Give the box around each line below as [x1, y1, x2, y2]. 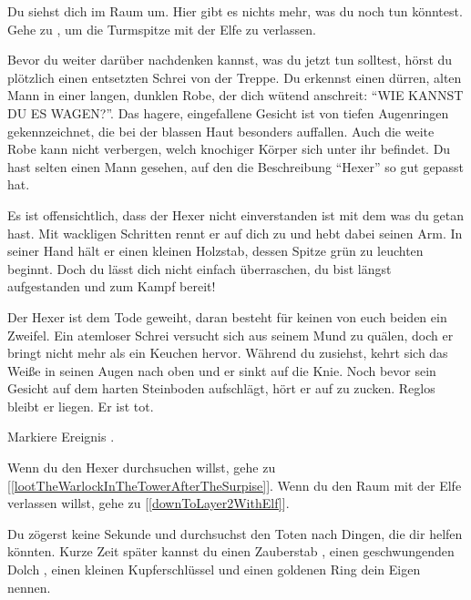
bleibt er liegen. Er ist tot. [7, 396, 154, 415]
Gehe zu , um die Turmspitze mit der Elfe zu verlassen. [7, 19, 316, 38]
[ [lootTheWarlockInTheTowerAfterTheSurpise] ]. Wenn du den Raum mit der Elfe [7, 475, 462, 494]
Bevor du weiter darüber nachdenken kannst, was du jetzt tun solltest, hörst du [7, 50, 453, 69]
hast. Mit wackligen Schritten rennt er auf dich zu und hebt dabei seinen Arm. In [7, 223, 463, 242]
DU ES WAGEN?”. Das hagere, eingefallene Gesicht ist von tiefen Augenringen [7, 103, 449, 122]
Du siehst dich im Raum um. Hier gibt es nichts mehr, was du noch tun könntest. [7, 2, 463, 20]
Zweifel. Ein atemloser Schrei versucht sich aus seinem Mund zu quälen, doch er [7, 325, 454, 344]
